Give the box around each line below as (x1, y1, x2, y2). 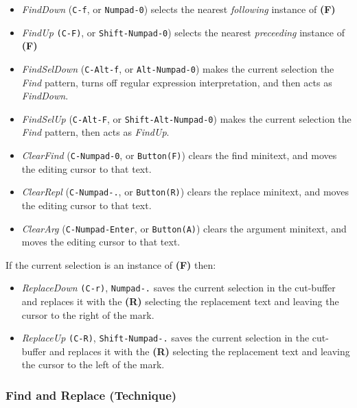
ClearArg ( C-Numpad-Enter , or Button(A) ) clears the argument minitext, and (21, 221, 347, 235)
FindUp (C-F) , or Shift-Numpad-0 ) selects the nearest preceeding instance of (21, 25, 345, 39)
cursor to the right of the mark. (21, 307, 154, 322)
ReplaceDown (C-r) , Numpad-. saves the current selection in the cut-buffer (21, 280, 336, 295)
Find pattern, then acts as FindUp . (21, 125, 170, 139)
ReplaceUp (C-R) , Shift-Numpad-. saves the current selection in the (21, 331, 310, 345)
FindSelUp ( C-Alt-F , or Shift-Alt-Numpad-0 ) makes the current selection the (21, 111, 352, 125)
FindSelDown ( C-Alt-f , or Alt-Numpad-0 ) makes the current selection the (21, 61, 334, 75)
